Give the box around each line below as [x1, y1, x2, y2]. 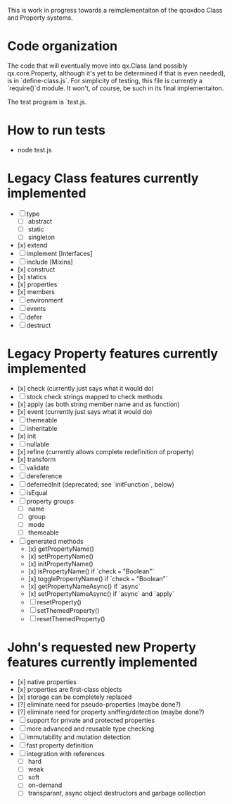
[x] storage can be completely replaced [17, 693, 132, 701]
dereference [26, 472, 63, 480]
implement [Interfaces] [26, 250, 93, 257]
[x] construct [17, 265, 56, 274]
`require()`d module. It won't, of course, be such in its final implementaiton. [7, 84, 224, 92]
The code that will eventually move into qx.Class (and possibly [7, 61, 188, 70]
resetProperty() [37, 598, 82, 607]
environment [26, 296, 63, 304]
